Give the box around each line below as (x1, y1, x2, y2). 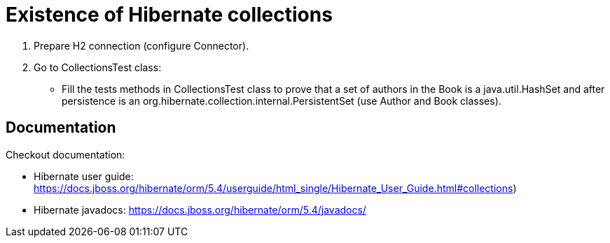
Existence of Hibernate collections (6, 3, 333, 27)
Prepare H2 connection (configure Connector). (34, 39, 249, 52)
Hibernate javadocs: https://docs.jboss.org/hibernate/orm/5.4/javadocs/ (34, 203, 366, 216)
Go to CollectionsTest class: (34, 61, 162, 73)
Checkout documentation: (6, 148, 125, 161)
